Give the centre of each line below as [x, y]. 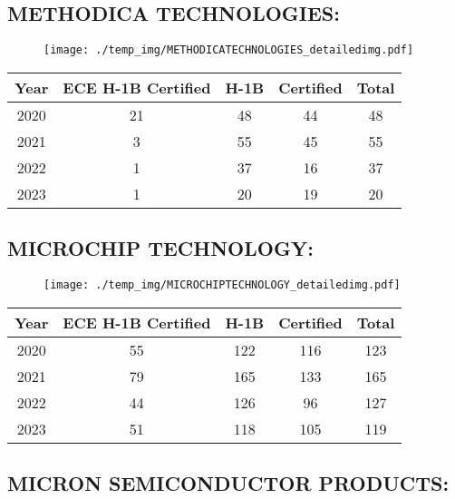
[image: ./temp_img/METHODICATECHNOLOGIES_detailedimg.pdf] [229, 50]
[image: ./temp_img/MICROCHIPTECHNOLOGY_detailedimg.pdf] [222, 285]
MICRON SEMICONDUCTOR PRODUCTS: [228, 483]
